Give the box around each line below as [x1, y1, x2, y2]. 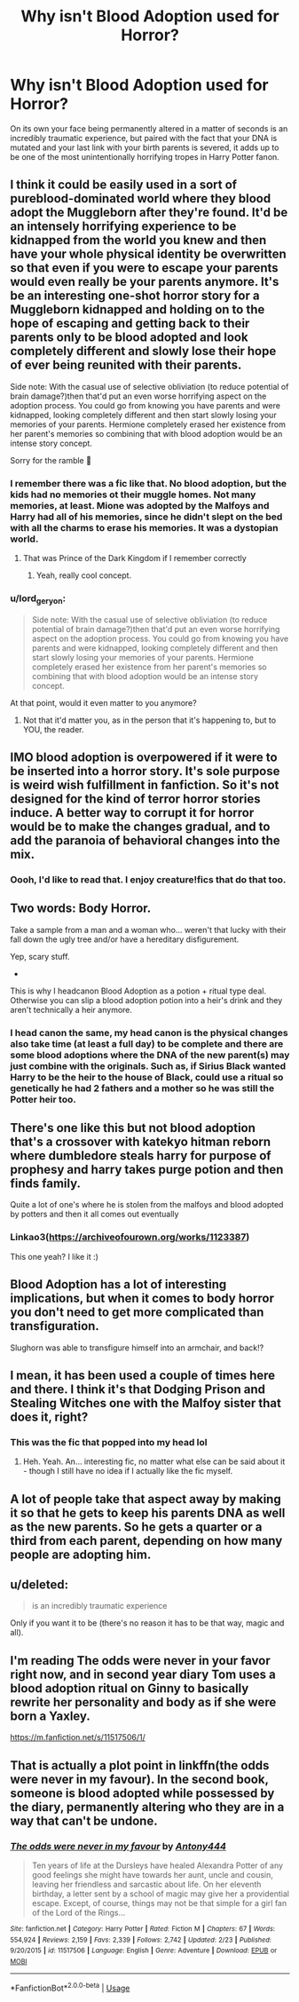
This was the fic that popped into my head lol [10, 1436, 208, 1448]
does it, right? [10, 1409, 89, 1424]
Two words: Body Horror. [10, 901, 152, 916]
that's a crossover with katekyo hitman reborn [10, 1135, 271, 1150]
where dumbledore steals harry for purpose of [10, 1148, 271, 1164]
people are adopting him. [10, 1547, 152, 1562]
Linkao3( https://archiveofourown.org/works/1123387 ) [10, 1231, 250, 1244]
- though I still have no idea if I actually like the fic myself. [22, 1466, 233, 1476]
